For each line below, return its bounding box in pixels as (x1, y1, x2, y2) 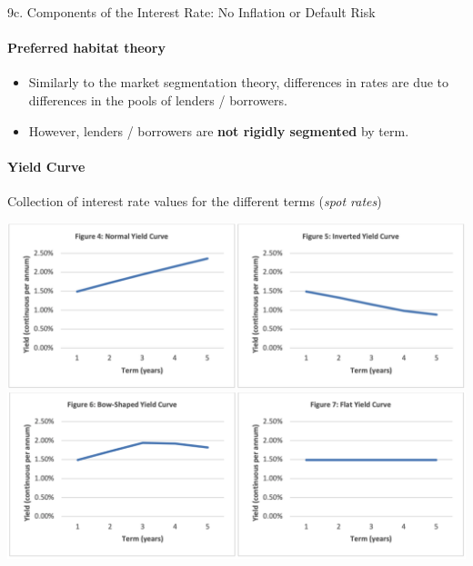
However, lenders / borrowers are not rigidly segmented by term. (28, 121, 409, 140)
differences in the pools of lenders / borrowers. (28, 90, 287, 109)
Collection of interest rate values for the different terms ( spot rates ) (7, 191, 382, 210)
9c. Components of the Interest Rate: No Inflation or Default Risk (7, 3, 376, 21)
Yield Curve (7, 156, 86, 175)
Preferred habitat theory (7, 38, 166, 57)
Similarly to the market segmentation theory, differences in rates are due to (28, 73, 449, 92)
